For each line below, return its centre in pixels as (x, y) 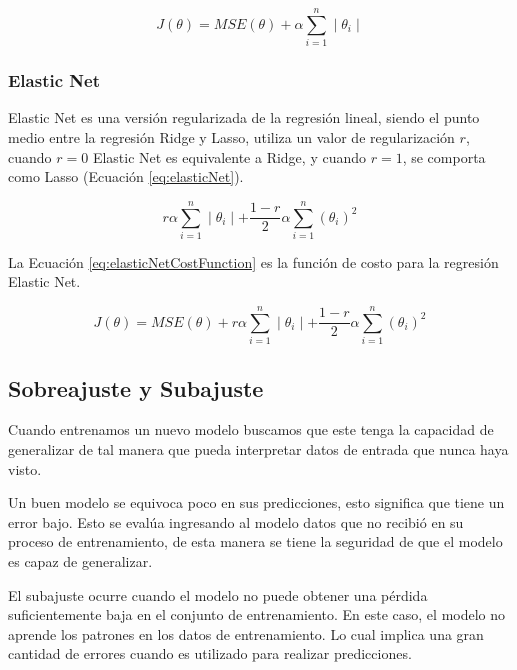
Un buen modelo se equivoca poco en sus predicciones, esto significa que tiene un (256, 502)
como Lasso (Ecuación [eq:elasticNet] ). (126, 176)
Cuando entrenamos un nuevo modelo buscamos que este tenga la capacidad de (251, 429)
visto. (25, 468)
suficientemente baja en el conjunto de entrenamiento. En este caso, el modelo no (257, 614)
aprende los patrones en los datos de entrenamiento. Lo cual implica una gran (246, 633)
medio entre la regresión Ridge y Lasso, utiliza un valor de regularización (231, 136)
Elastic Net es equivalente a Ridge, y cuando (229, 156)
